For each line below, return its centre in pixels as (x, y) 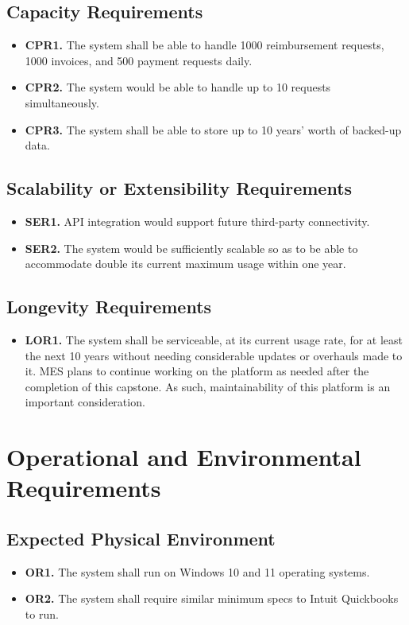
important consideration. (85, 402)
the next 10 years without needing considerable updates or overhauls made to (214, 355)
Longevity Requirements (109, 307)
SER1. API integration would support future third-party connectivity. (197, 221)
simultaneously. (62, 102)
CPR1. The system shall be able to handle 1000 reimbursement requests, (204, 45)
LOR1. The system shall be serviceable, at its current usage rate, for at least (214, 339)
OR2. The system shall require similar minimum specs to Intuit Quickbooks (212, 598)
